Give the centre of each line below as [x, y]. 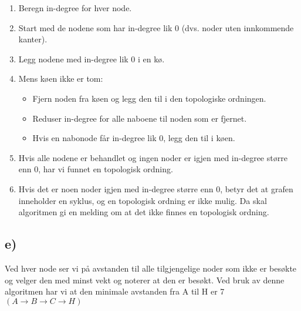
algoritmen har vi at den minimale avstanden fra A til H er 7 [115, 291]
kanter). [33, 39]
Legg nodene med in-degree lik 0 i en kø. [92, 58]
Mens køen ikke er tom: [61, 78]
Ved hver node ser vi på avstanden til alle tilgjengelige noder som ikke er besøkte [151, 268]
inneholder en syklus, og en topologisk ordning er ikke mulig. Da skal [143, 200]
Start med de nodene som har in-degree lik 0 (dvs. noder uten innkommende [156, 27]
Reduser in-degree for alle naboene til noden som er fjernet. [140, 118]
